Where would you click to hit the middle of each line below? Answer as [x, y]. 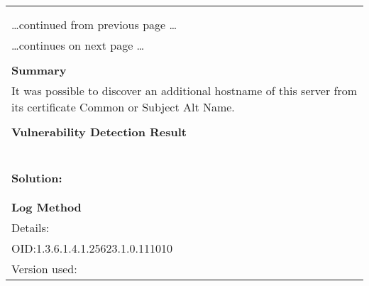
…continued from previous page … [94, 24]
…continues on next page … [78, 45]
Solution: [37, 178]
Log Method [46, 207]
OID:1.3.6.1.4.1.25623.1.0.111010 [92, 248]
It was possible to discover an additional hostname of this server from [184, 90]
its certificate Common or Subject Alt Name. [123, 107]
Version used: [44, 269]
